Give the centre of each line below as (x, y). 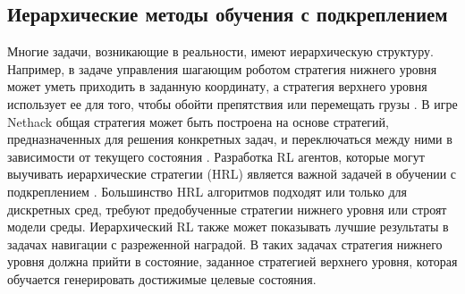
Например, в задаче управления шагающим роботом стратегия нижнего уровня (222, 68)
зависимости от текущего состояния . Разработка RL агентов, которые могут (216, 156)
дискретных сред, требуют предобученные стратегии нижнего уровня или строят (227, 209)
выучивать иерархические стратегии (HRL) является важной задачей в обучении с (232, 174)
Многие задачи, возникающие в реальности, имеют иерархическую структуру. (220, 51)
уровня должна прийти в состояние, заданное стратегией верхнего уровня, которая (232, 261)
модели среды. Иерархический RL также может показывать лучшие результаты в (228, 227)
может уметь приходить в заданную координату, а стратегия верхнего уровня (217, 86)
